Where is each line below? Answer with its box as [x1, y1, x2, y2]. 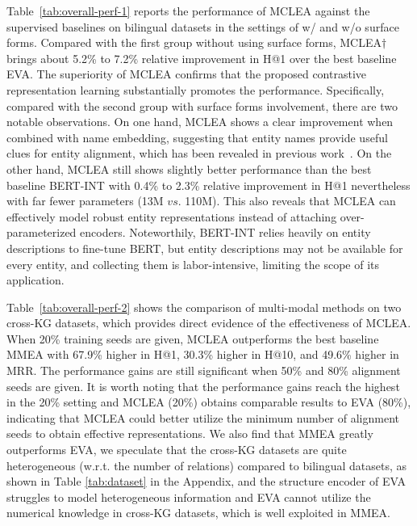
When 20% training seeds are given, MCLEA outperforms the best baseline [6, 330, 379, 347]
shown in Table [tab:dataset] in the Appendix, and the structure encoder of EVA [6, 473, 406, 490]
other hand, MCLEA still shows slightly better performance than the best [6, 160, 372, 177]
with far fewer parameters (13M [6, 192, 164, 209]
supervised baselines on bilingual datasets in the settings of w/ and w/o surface [6, 18, 399, 35]
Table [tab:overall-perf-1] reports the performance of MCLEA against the [6, 2, 370, 19]
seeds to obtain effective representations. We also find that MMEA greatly [6, 425, 373, 442]
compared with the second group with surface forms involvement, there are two [6, 97, 398, 114]
